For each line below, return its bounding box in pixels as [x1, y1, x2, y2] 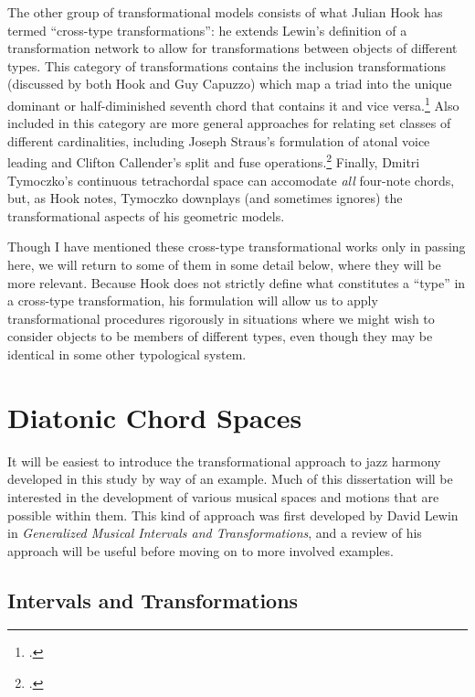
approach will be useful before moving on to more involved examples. [7, 541, 394, 560]
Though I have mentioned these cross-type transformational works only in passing [7, 237, 466, 256]
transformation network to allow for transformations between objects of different [7, 38, 458, 58]
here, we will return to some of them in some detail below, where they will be [7, 255, 441, 274]
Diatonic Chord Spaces [7, 398, 302, 435]
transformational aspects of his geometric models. [7, 206, 285, 225]
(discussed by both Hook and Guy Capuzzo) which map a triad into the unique [7, 74, 452, 93]
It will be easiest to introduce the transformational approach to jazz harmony [7, 451, 441, 470]
